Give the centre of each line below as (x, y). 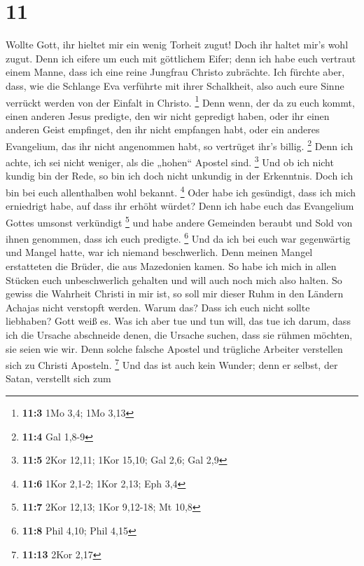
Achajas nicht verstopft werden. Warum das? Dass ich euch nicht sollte (158, 307)
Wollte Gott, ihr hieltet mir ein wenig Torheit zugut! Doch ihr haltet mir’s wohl (177, 45)
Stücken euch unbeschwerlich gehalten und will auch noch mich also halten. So (174, 279)
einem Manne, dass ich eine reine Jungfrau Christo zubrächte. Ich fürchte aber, (175, 72)
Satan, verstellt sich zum (58, 378)
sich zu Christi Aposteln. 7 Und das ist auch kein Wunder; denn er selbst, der (172, 364)
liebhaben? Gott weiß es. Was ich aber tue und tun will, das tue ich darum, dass (178, 321)
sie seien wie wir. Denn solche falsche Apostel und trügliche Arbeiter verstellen (174, 348)
